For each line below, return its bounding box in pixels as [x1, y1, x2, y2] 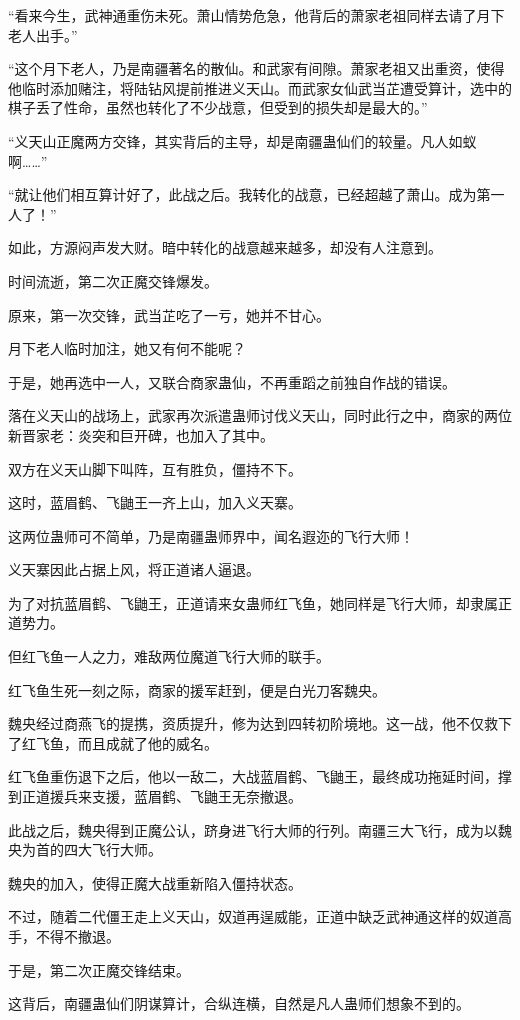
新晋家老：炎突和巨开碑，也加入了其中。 [8, 424, 274, 445]
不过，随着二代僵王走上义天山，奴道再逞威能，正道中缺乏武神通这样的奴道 [8, 906, 498, 927]
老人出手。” [8, 24, 78, 45]
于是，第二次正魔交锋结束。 [8, 959, 190, 980]
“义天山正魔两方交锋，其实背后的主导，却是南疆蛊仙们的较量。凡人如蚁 [8, 130, 477, 151]
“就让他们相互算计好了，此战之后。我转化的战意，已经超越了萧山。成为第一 [8, 184, 505, 205]
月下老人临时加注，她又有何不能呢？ [8, 338, 246, 359]
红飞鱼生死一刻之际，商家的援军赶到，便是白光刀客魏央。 [8, 679, 386, 700]
